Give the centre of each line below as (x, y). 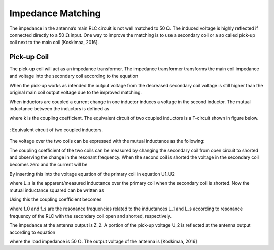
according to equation (32, 232)
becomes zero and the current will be (48, 164)
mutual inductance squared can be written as (57, 190)
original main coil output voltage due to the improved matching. (76, 92)
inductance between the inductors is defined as (59, 109)
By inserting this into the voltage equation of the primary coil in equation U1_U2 (92, 174)
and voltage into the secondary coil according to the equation (74, 76)
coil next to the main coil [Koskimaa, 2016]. (54, 43)
